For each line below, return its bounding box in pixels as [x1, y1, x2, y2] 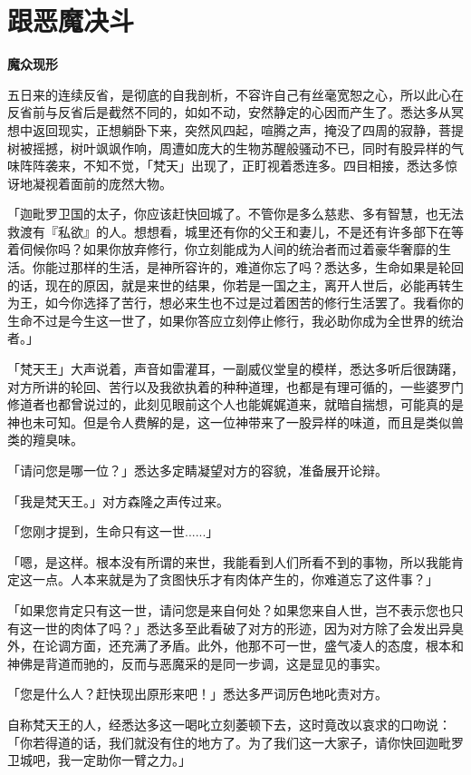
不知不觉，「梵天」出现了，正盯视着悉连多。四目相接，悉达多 [82, 156, 445, 175]
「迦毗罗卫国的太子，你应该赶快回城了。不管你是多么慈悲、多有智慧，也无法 [7, 204, 464, 223]
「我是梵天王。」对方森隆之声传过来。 [7, 491, 229, 510]
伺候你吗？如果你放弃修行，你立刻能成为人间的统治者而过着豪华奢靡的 [19, 240, 438, 259]
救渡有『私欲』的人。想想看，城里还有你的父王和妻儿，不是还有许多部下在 [7, 221, 451, 240]
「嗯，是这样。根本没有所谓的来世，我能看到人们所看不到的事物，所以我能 [7, 552, 451, 571]
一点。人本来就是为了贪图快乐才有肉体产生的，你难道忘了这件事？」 [32, 570, 438, 589]
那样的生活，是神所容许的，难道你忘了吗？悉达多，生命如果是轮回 [70, 258, 464, 277]
